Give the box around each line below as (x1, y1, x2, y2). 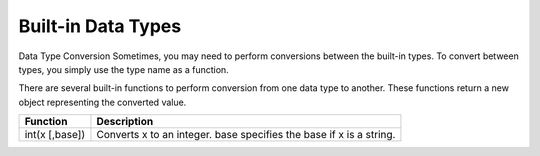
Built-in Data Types (18, 15, 182, 37)
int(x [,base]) (24, 128, 86, 142)
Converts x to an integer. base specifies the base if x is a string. (96, 128, 396, 142)
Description (96, 115, 154, 129)
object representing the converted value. (18, 96, 187, 108)
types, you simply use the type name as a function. (18, 63, 229, 75)
